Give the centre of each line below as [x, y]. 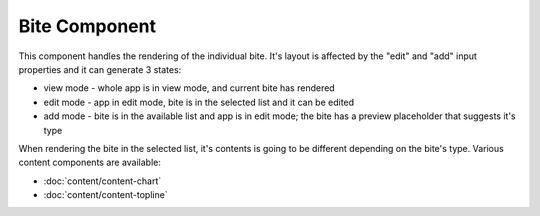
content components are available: [90, 162]
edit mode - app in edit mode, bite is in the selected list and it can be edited [199, 102]
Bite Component [87, 26]
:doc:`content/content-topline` [106, 195]
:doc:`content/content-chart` [102, 181]
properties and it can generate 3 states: [100, 69]
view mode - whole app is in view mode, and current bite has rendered [189, 88]
